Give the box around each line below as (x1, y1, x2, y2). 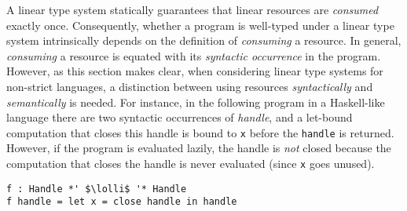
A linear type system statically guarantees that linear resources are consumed (6, 2, 379, 17)
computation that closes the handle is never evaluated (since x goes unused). (6, 155, 375, 171)
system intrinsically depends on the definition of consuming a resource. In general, (6, 32, 401, 49)
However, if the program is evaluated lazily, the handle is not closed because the (6, 140, 391, 156)
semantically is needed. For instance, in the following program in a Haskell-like (6, 93, 385, 110)
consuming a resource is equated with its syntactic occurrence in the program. (6, 47, 381, 64)
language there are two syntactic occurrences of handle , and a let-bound (6, 109, 353, 126)
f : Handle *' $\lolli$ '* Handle (6, 183, 187, 195)
